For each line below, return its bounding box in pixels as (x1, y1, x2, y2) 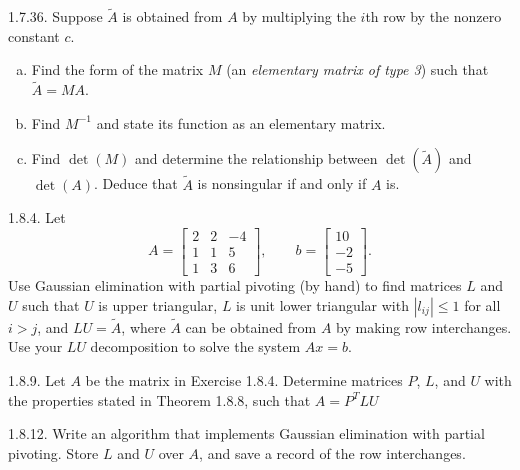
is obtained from (122, 6, 223, 27)
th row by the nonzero (365, 6, 502, 27)
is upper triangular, (98, 294, 218, 315)
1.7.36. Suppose (8, 6, 103, 27)
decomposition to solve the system (90, 336, 301, 357)
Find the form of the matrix (31, 59, 204, 80)
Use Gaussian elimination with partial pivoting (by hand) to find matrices (8, 274, 462, 295)
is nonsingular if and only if (197, 173, 367, 194)
